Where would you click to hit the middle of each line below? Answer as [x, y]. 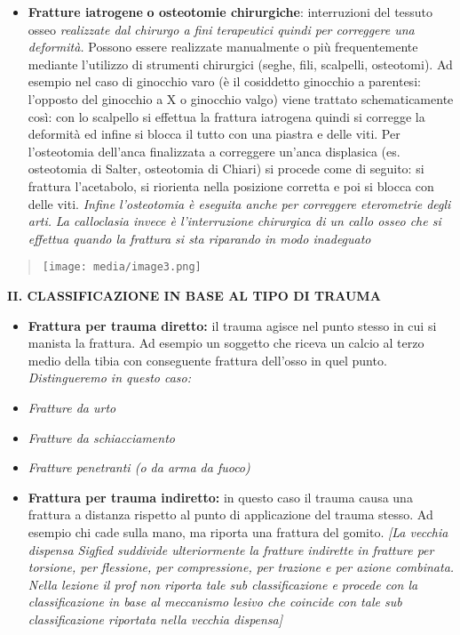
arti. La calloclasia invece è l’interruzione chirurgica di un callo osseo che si [234, 221]
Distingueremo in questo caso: [110, 378]
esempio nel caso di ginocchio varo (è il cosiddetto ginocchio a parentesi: [224, 81]
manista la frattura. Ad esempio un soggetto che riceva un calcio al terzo [226, 343]
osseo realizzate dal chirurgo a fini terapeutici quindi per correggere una [221, 29]
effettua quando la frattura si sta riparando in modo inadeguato [199, 238]
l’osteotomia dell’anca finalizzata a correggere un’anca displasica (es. [214, 151]
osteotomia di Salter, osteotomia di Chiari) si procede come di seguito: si [226, 169]
